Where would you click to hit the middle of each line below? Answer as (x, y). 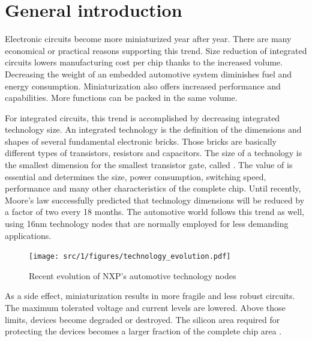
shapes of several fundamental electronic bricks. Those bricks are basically (141, 141)
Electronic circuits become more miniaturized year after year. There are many (148, 39)
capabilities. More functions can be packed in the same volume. (121, 98)
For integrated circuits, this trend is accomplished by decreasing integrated (142, 117)
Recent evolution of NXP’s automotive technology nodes (133, 275)
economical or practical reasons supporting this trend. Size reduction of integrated (156, 50)
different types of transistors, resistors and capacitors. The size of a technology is (154, 153)
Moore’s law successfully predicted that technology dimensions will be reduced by (155, 200)
